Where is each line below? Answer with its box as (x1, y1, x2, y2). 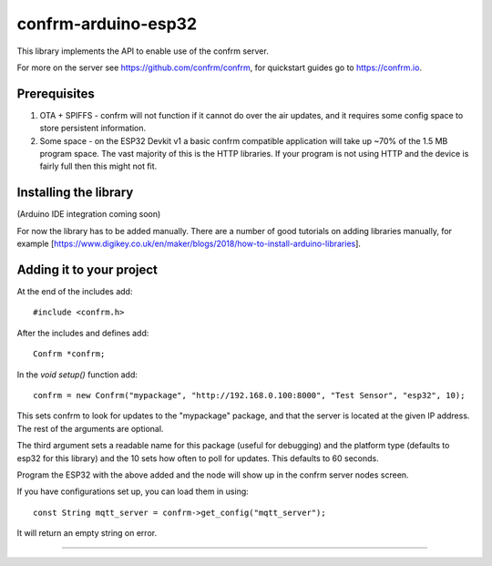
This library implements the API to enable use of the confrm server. (16, 46, 269, 57)
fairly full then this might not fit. (39, 160, 158, 172)
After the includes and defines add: (16, 327, 149, 338)
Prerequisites (16, 86, 95, 101)
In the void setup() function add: (16, 369, 138, 380)
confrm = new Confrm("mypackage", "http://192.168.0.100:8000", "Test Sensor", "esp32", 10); (33, 390, 466, 400)
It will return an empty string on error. (16, 528, 158, 539)
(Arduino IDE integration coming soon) (16, 209, 161, 220)
